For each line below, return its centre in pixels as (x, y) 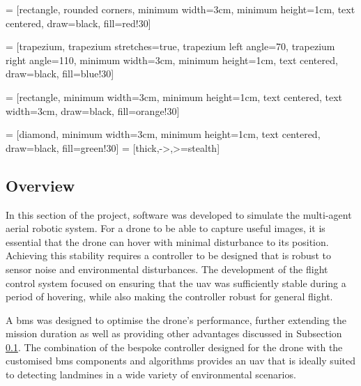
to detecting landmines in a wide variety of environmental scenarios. (151, 375)
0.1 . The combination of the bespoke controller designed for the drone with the (174, 347)
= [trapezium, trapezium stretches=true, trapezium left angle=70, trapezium (170, 46)
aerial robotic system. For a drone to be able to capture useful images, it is (166, 228)
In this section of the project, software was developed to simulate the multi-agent (179, 214)
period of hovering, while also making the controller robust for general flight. (169, 296)
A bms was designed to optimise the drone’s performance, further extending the (176, 319)
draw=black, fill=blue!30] (60, 74)
